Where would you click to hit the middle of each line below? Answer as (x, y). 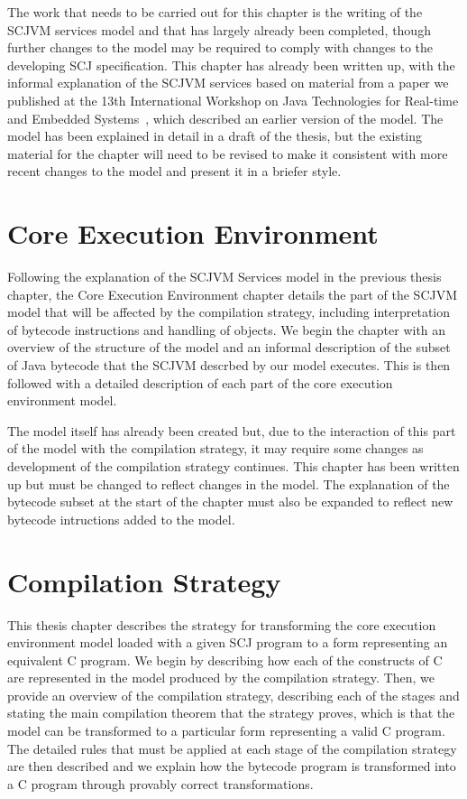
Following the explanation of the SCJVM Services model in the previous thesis (224, 277)
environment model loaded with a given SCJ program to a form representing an (228, 642)
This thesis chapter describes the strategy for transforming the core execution (222, 624)
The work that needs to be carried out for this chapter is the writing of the (215, 12)
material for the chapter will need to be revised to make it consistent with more (228, 153)
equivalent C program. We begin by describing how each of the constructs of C (225, 660)
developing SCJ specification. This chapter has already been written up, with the (231, 65)
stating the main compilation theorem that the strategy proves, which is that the (231, 713)
